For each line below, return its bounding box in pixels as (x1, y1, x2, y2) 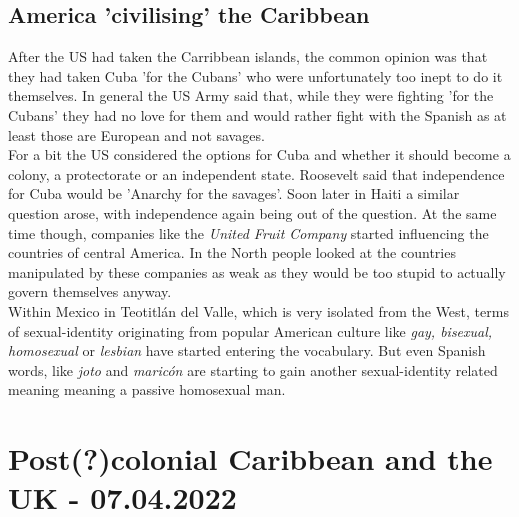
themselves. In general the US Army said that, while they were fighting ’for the (8, 85, 494, 106)
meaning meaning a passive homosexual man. (8, 379, 286, 400)
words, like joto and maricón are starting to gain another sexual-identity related (8, 359, 498, 380)
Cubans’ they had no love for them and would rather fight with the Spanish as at (8, 104, 507, 125)
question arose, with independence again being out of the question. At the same (8, 202, 497, 223)
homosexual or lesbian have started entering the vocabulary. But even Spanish (8, 340, 486, 361)
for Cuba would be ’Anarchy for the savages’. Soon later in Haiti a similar (8, 183, 460, 204)
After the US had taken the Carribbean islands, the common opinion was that (8, 46, 488, 67)
